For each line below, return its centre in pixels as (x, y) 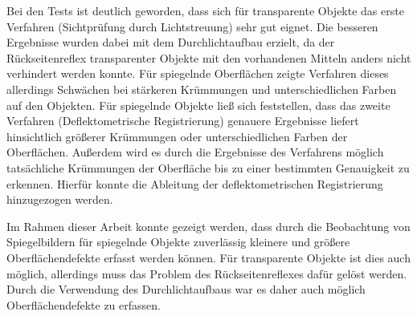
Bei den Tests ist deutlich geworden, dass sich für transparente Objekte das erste (205, 10)
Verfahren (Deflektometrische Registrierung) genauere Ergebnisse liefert (183, 121)
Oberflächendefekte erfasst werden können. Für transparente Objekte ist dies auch (208, 257)
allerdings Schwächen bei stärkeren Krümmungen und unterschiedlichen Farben (202, 89)
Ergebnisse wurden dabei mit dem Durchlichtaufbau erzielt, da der (171, 42)
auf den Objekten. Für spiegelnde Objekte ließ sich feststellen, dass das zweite (198, 105)
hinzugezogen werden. (60, 199)
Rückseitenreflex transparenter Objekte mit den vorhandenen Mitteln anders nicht (209, 57)
